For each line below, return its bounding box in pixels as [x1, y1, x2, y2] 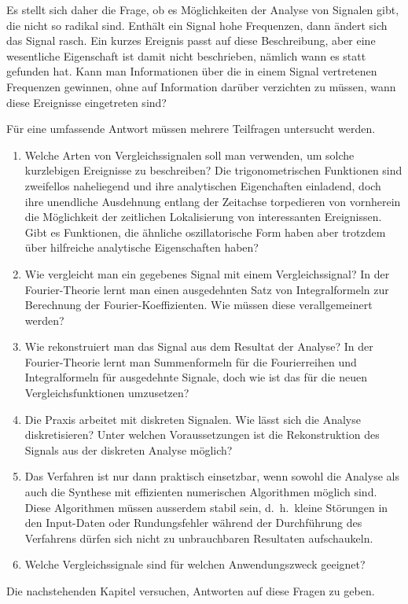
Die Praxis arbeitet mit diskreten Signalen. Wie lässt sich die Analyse [24, 411, 361, 427]
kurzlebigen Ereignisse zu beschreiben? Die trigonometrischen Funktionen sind [24, 162, 402, 179]
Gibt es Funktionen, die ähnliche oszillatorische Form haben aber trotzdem [24, 223, 386, 240]
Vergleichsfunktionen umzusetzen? [24, 385, 189, 401]
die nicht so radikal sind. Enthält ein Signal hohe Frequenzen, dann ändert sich [6, 17, 388, 33]
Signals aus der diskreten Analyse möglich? [24, 441, 233, 458]
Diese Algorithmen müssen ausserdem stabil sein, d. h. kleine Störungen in [24, 499, 388, 515]
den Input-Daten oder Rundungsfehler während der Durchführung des [24, 514, 362, 531]
